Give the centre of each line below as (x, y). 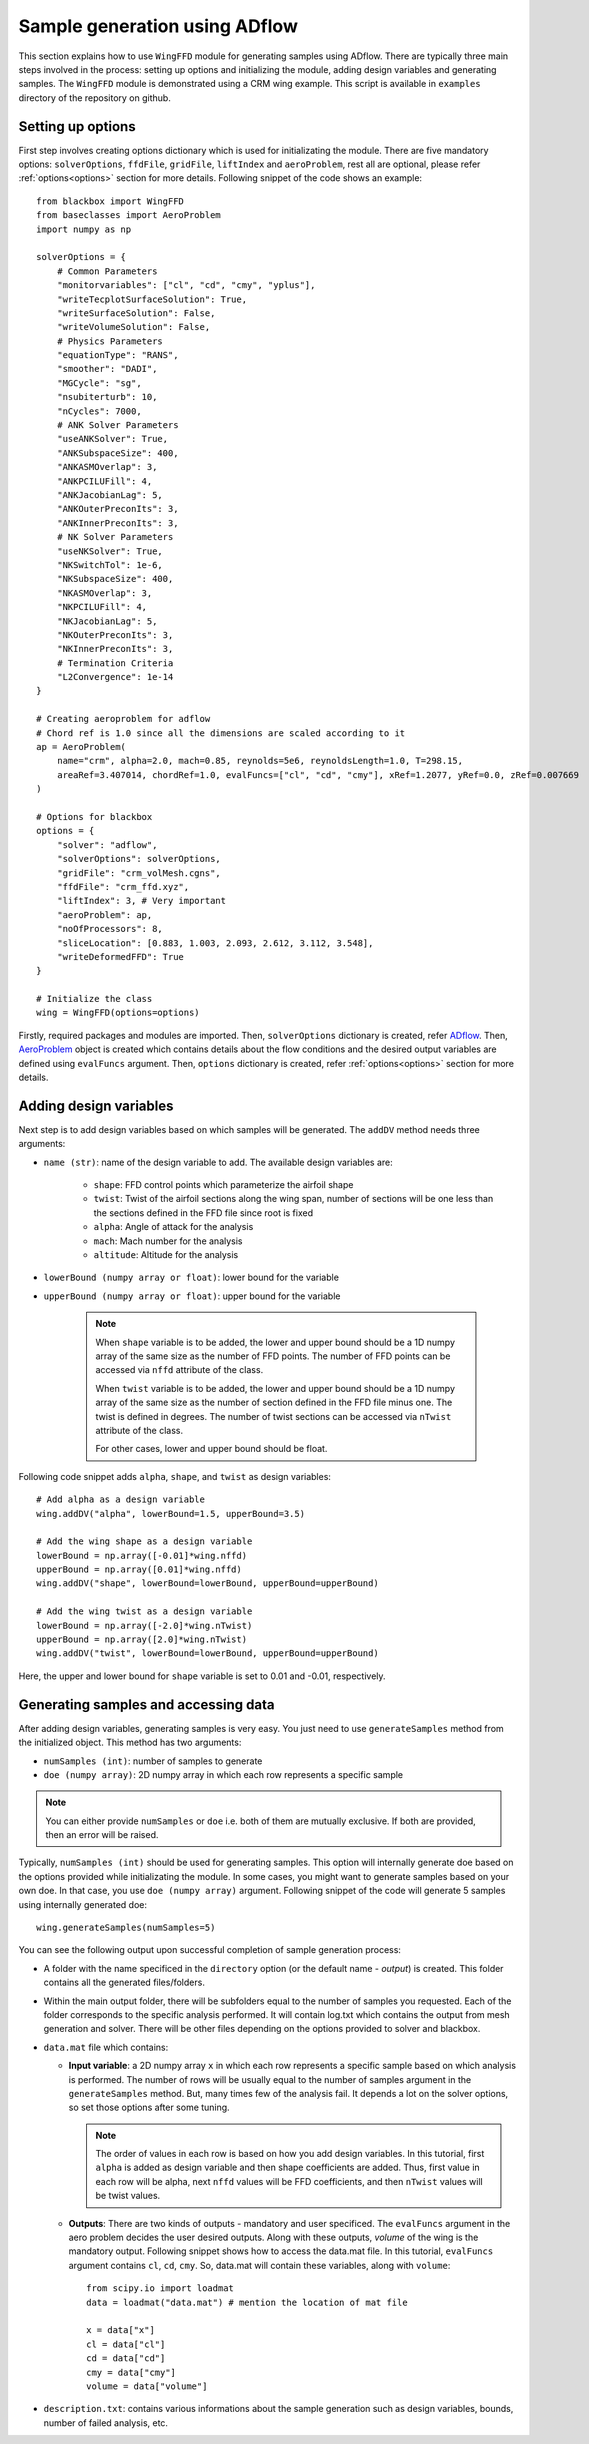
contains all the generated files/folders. (124, 1982)
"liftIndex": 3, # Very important (141, 901)
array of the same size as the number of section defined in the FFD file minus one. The (274, 1402)
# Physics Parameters (110, 341)
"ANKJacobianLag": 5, (110, 495)
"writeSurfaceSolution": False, (136, 313)
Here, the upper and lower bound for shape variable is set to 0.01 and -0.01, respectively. (202, 1676)
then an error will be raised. (102, 1835)
